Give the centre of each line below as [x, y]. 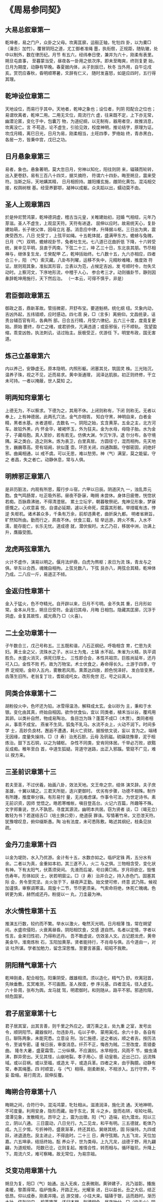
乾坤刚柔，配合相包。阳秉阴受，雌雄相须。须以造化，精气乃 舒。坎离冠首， [81, 978]
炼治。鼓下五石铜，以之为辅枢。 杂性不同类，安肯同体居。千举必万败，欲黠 [81, 742]
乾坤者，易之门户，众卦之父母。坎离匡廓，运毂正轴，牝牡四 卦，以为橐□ [78, 42]
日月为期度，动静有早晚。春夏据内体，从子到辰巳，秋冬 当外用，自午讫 [76, 67]
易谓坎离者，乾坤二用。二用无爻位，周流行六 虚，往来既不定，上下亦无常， [81, 115]
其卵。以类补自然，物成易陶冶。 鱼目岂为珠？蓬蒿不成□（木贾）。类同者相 [79, 718]
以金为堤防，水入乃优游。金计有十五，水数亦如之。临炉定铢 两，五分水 [76, 857]
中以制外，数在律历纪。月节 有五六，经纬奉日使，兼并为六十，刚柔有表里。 [81, 55]
